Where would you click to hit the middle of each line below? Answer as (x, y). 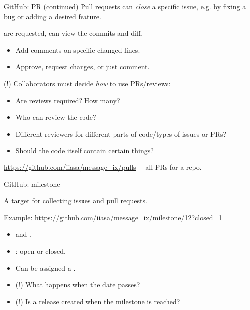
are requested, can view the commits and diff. (74, 33)
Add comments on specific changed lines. (78, 50)
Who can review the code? (56, 117)
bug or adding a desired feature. (53, 16)
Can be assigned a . (45, 267)
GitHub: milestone (32, 184)
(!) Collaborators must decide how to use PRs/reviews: (87, 83)
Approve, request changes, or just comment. (83, 67)
